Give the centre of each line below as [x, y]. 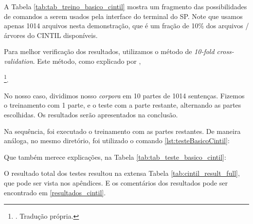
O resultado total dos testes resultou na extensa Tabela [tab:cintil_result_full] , [122, 173]
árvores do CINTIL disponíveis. [51, 35]
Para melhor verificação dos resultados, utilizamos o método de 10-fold [109, 51]
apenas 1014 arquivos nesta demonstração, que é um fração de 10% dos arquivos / [126, 26]
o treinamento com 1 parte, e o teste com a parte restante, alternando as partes [123, 105]
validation [18, 61]
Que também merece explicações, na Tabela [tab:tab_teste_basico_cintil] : [115, 157]
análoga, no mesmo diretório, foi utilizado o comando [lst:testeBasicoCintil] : [117, 140]
